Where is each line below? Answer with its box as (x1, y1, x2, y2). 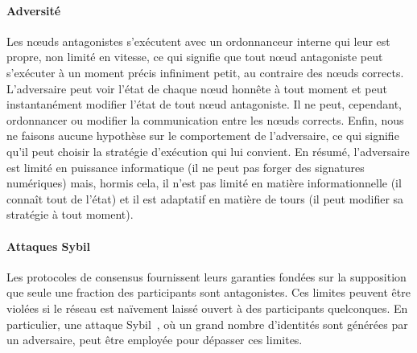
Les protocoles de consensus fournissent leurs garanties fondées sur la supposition (6, 268, 407, 285)
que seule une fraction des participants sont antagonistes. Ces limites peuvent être (6, 284, 411, 301)
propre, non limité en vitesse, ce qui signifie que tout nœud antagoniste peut (6, 48, 383, 65)
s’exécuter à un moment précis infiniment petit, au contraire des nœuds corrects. (6, 64, 404, 80)
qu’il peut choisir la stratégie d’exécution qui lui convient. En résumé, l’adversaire (6, 142, 410, 159)
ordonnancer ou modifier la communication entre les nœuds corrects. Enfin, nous (6, 111, 404, 128)
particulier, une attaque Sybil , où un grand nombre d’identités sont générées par (6, 315, 408, 332)
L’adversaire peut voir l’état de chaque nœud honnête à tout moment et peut (6, 80, 387, 96)
